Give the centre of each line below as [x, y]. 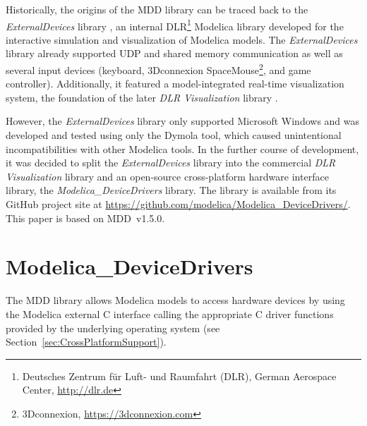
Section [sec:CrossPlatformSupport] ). [86, 342]
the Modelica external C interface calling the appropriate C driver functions [170, 314]
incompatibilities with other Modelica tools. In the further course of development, [182, 148]
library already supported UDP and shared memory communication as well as [174, 53]
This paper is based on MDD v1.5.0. [85, 218]
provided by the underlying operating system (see [113, 328]
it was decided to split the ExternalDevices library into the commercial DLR [171, 163]
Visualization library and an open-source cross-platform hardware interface [167, 176]
